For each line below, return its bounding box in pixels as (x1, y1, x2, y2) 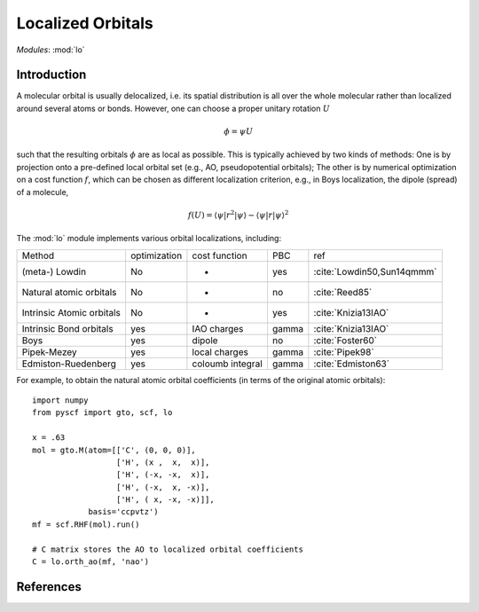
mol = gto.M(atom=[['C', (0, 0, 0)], (32, 444, 197, 455)
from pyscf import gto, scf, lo (32, 408, 173, 418)
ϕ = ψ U (223, 127, 254, 137)
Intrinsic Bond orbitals (21, 322, 114, 334)
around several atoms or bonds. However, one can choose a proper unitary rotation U (16, 103, 330, 114)
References (16, 579, 82, 594)
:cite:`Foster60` (313, 333, 378, 346)
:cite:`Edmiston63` (313, 357, 390, 370)
